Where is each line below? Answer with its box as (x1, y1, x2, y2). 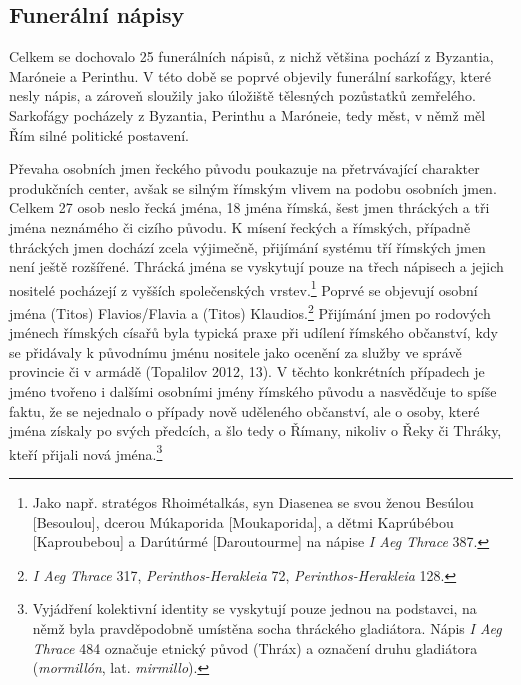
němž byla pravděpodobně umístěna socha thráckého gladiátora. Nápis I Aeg (32, 618, 502, 639)
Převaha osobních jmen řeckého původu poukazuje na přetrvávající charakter (9, 158, 480, 179)
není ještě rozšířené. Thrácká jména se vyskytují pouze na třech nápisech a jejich (9, 256, 504, 277)
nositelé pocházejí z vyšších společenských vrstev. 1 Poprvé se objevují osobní (9, 276, 478, 300)
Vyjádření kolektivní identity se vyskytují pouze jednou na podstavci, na (32, 598, 477, 619)
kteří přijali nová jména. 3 (9, 440, 163, 464)
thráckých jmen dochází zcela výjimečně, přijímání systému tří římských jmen (9, 236, 486, 257)
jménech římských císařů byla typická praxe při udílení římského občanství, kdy (9, 322, 498, 343)
